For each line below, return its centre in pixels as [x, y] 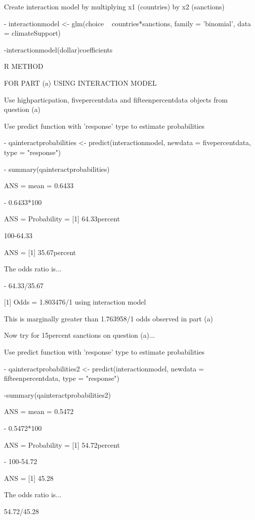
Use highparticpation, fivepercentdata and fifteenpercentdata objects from [116, 99]
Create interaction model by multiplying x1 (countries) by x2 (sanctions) [114, 6]
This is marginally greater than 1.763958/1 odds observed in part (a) [108, 318]
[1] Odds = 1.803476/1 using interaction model [75, 302]
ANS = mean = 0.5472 [39, 411]
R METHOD [24, 66]
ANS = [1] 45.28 [29, 478]
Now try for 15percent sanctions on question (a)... [80, 335]
